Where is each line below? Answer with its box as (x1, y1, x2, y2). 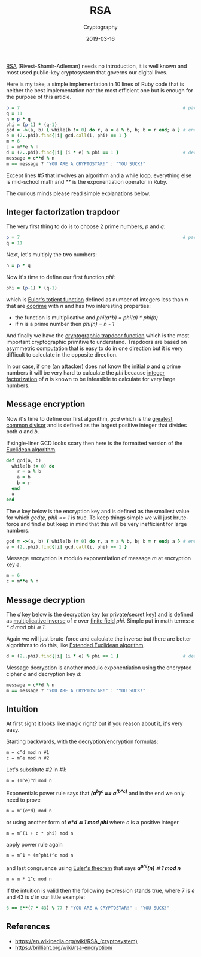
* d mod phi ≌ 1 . (6, 624, 47, 630)
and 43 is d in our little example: (6, 893, 86, 901)
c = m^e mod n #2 (6, 755, 50, 761)
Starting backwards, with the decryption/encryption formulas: (6, 738, 159, 745)
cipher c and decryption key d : (6, 670, 82, 677)
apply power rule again (6, 841, 63, 848)
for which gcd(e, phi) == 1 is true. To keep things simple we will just (6, 514, 172, 521)
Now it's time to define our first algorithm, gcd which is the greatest (6, 415, 173, 422)
